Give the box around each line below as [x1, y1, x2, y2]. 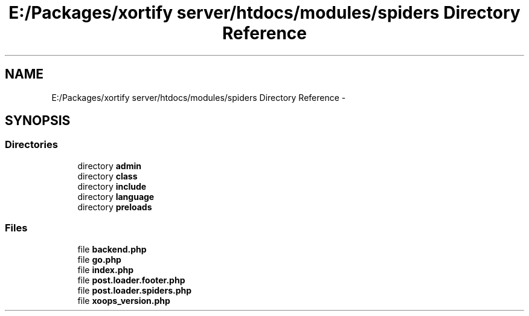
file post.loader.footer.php [77, 274, 185, 285]
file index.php [77, 264, 134, 275]
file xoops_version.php [77, 295, 170, 306]
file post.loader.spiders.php [77, 285, 192, 295]
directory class [77, 170, 138, 181]
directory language [77, 191, 155, 202]
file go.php [77, 254, 121, 265]
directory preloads [77, 201, 152, 212]
